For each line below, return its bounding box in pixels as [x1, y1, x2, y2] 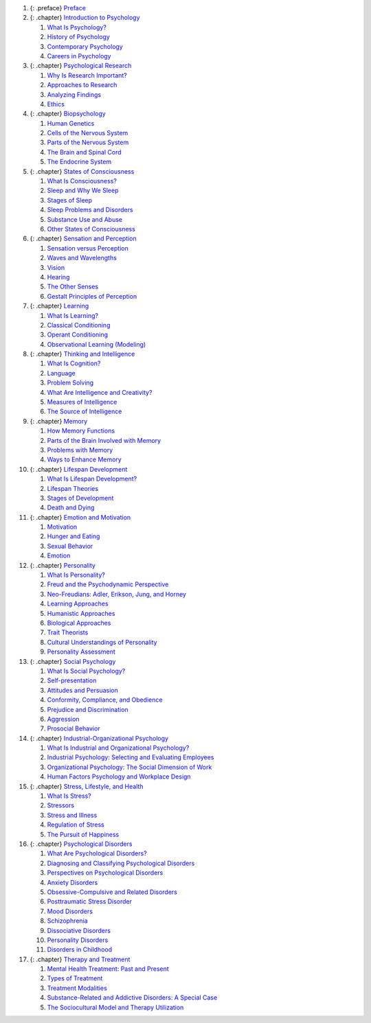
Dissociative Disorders [47, 926, 111, 934]
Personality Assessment [47, 647, 116, 656]
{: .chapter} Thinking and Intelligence [30, 350, 135, 358]
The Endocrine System [47, 158, 112, 166]
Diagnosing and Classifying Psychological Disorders [47, 859, 195, 867]
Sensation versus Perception [47, 244, 128, 252]
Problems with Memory [47, 446, 113, 454]
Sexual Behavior [47, 542, 93, 550]
